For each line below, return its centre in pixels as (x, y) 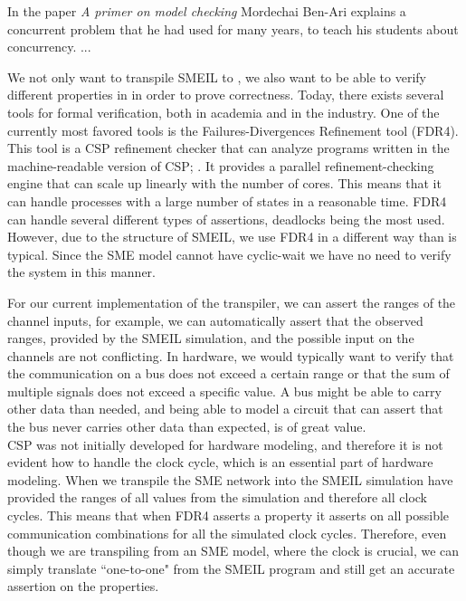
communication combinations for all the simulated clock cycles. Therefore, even (227, 533)
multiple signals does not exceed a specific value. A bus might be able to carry (224, 391)
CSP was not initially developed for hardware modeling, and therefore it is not (225, 444)
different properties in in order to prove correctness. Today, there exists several (226, 95)
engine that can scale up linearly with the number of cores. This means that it (224, 183)
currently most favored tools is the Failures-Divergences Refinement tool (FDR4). (233, 130)
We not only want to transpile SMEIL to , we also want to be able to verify (217, 76)
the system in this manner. (81, 272)
